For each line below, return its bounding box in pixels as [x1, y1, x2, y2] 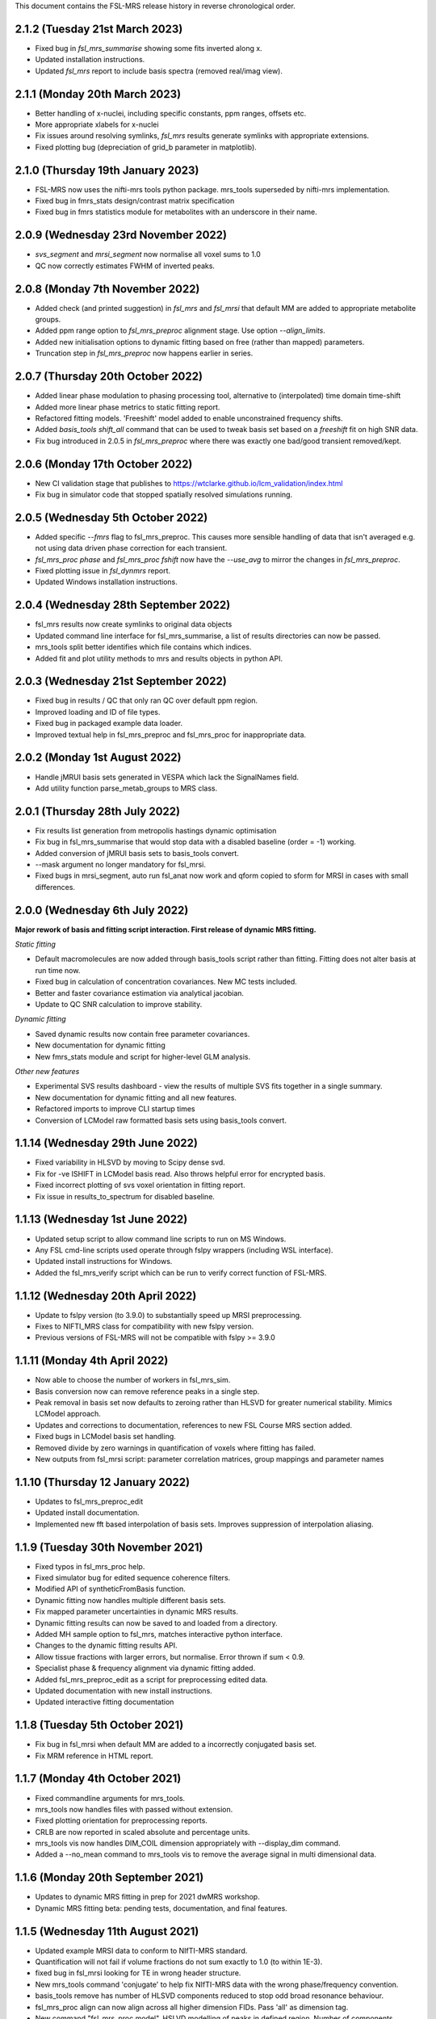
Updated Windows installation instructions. [35, 577, 178, 587]
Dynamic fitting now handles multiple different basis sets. [35, 1595, 226, 1605]
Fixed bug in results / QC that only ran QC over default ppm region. [35, 695, 258, 706]
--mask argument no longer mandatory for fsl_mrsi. [35, 859, 206, 869]
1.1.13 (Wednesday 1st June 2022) [15, 1212, 188, 1227]
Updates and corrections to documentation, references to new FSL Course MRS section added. [35, 1420, 353, 1429]
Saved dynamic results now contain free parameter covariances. [35, 1029, 250, 1039]
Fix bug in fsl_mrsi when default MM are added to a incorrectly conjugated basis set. [35, 1740, 317, 1749]
